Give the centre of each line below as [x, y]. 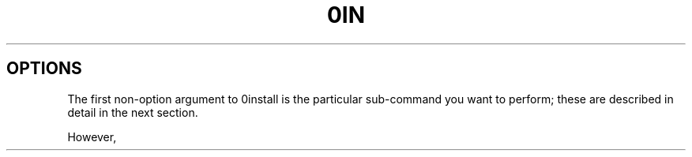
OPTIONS [44, 69]
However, [92, 136]
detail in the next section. [133, 112]
